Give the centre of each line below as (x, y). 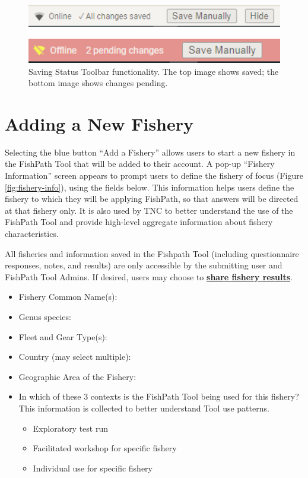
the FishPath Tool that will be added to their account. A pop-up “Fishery (140, 164)
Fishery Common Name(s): (68, 297)
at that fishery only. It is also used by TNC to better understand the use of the (149, 210)
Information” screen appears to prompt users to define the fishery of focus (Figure (154, 175)
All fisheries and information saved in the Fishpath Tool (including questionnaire (152, 253)
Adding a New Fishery (99, 123)
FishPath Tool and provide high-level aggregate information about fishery (139, 222)
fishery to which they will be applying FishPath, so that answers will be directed (152, 199)
